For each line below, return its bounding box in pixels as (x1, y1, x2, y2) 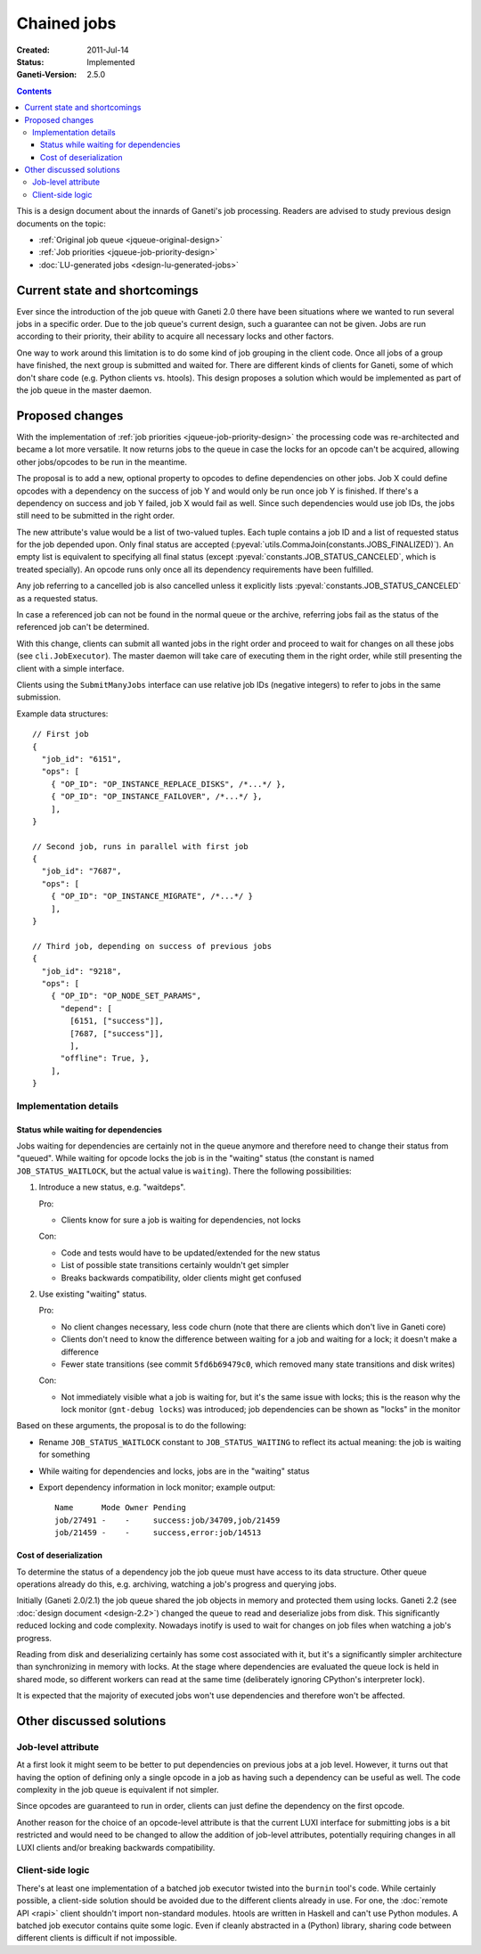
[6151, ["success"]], (69, 1016, 165, 1026)
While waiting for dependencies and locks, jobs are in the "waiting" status (38, 1466, 310, 1476)
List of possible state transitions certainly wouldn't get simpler (61, 1260, 289, 1271)
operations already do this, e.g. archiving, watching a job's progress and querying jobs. (16, 1578, 338, 1590)
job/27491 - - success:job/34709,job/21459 (54, 1515, 281, 1525)
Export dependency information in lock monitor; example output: (38, 1482, 276, 1492)
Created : (16, 45, 51, 55)
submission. (16, 691, 61, 703)
